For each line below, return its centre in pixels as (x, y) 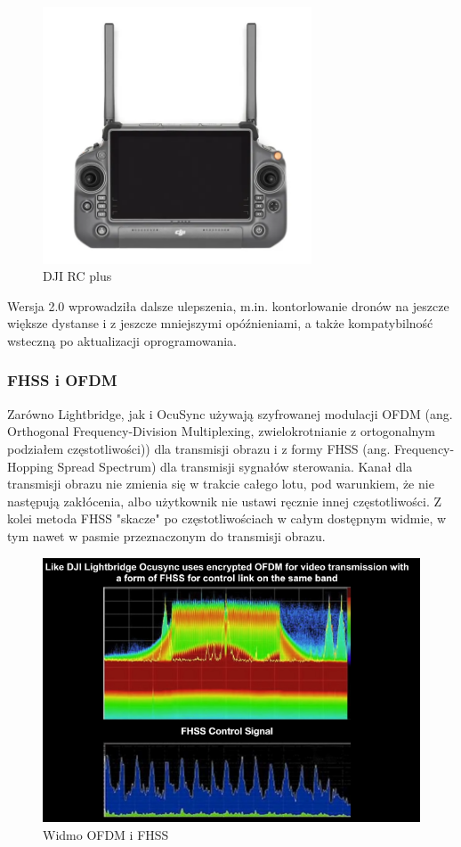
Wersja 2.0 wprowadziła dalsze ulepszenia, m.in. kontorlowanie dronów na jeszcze (228, 305)
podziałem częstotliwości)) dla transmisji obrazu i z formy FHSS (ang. (199, 448)
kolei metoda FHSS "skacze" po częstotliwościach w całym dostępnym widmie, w (227, 518)
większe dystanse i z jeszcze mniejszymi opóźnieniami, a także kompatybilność (220, 323)
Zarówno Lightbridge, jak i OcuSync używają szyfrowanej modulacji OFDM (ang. (230, 413)
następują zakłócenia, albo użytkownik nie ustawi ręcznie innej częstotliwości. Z (225, 501)
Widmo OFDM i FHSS (106, 834)
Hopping (30, 466)
